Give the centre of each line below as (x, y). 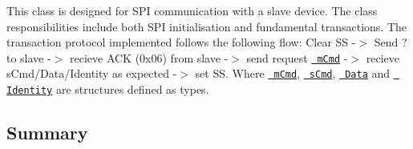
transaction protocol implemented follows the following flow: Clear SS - (181, 42)
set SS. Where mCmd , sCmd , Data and (293, 73)
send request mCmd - (297, 57)
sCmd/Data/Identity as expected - (92, 73)
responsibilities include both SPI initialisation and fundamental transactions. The (206, 26)
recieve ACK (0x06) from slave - (149, 57)
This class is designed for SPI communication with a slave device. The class (192, 10)
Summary (47, 133)
